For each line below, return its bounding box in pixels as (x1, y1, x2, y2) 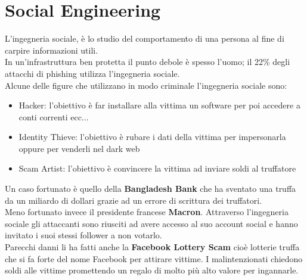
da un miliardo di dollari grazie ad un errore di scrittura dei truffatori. (5, 194, 262, 206)
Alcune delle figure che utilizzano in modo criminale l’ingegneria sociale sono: (5, 79, 287, 91)
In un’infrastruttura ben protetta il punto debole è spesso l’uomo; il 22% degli (5, 55, 290, 68)
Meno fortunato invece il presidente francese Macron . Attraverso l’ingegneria (5, 206, 289, 218)
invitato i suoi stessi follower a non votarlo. (5, 229, 162, 241)
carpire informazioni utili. (5, 43, 98, 56)
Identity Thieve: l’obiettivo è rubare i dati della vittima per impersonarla (18, 130, 286, 143)
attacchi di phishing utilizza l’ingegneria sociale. (5, 67, 180, 79)
